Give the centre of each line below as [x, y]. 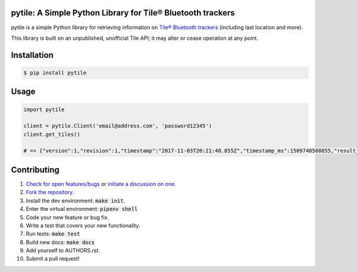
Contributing [35, 170]
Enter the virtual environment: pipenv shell [82, 209]
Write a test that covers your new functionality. [83, 225]
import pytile [44, 109]
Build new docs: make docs [60, 242]
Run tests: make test [53, 234]
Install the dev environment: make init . [76, 200]
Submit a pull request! [53, 259]
